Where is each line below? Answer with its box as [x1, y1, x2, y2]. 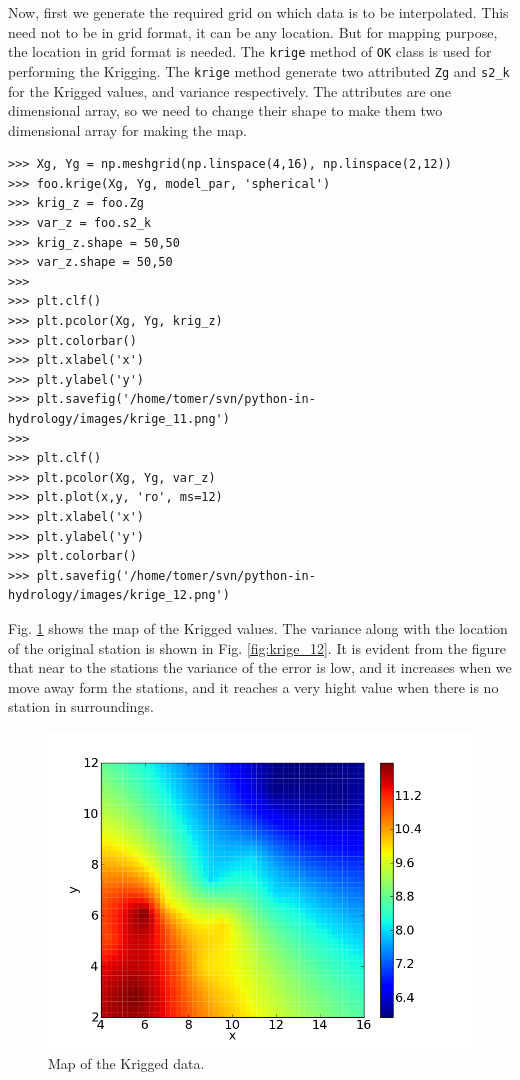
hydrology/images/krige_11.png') [8, 412, 230, 426]
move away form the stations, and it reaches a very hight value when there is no [8, 676, 499, 697]
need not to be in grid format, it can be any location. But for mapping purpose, [8, 21, 498, 42]
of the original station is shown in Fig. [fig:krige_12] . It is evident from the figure [8, 637, 507, 658]
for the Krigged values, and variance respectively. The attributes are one [8, 80, 452, 101]
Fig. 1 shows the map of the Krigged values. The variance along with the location [8, 617, 508, 638]
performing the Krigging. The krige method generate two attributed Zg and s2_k [8, 60, 510, 81]
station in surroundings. [8, 696, 154, 717]
